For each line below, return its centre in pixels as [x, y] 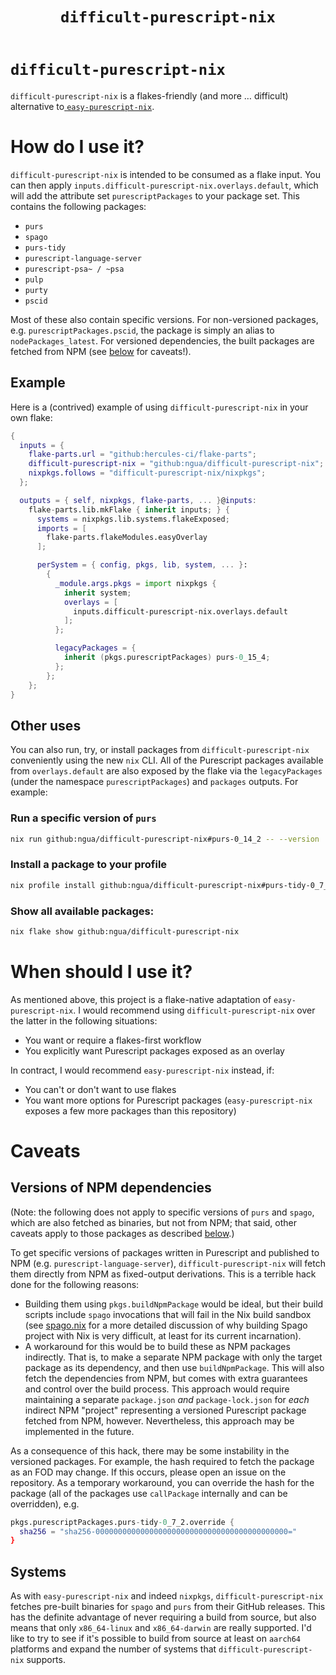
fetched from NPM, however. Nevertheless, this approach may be [159, 1420]
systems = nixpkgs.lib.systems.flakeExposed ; [133, 519]
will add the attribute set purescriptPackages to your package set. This [155, 195]
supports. [46, 1660]
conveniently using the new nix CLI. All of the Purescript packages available [167, 760]
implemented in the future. [79, 1431]
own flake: [31, 417]
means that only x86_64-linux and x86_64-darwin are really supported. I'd [161, 1628]
